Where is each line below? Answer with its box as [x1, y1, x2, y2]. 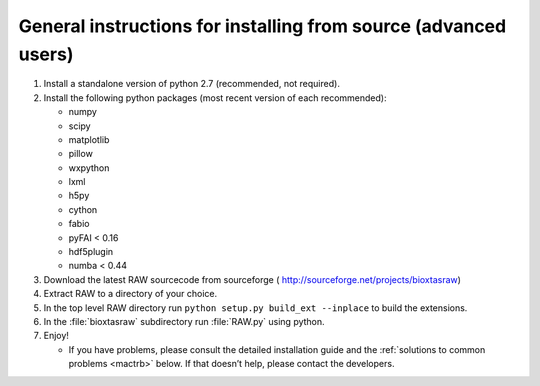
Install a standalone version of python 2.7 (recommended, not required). [43, 78, 340, 90]
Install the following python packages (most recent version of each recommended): [43, 91, 387, 104]
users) [18, 43, 74, 65]
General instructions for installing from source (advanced [18, 15, 507, 37]
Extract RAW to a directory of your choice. [43, 288, 218, 300]
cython [68, 203, 98, 215]
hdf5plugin [68, 246, 114, 258]
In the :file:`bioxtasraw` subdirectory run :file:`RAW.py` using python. [43, 315, 325, 327]
